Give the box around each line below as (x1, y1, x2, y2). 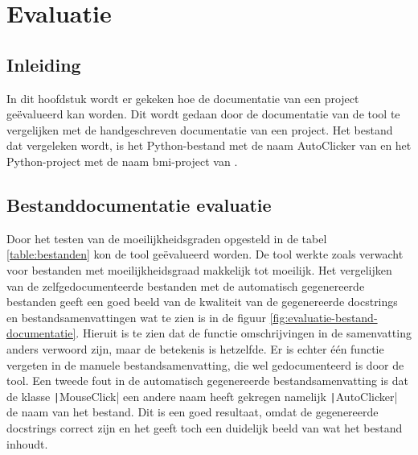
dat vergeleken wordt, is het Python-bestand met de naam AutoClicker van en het (6, 137, 412, 154)
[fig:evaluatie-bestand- (269, 308, 378, 325)
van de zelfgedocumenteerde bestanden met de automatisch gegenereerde (6, 277, 365, 294)
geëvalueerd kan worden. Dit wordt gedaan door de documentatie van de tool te (6, 105, 400, 122)
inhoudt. (6, 435, 48, 452)
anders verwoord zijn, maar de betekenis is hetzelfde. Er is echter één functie (6, 340, 384, 357)
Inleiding (6, 52, 81, 77)
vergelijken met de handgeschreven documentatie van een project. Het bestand (6, 121, 393, 138)
